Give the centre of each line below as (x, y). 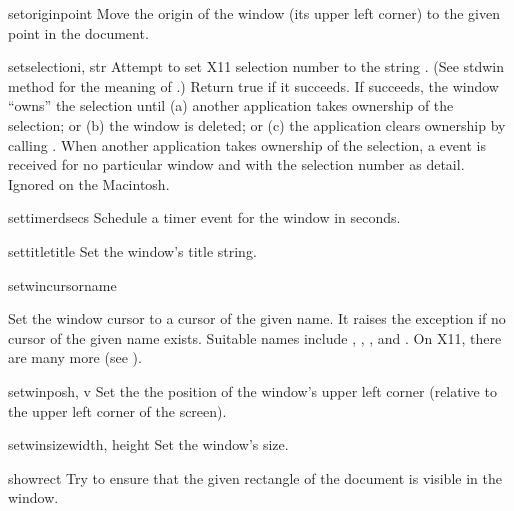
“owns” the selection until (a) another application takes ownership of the (231, 105)
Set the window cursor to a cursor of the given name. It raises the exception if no (257, 318)
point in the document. (78, 32)
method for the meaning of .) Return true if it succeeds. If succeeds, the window (253, 85)
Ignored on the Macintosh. (89, 183)
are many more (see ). (75, 357)
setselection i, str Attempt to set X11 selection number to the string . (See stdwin (256, 66)
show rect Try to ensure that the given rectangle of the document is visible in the (255, 477)
